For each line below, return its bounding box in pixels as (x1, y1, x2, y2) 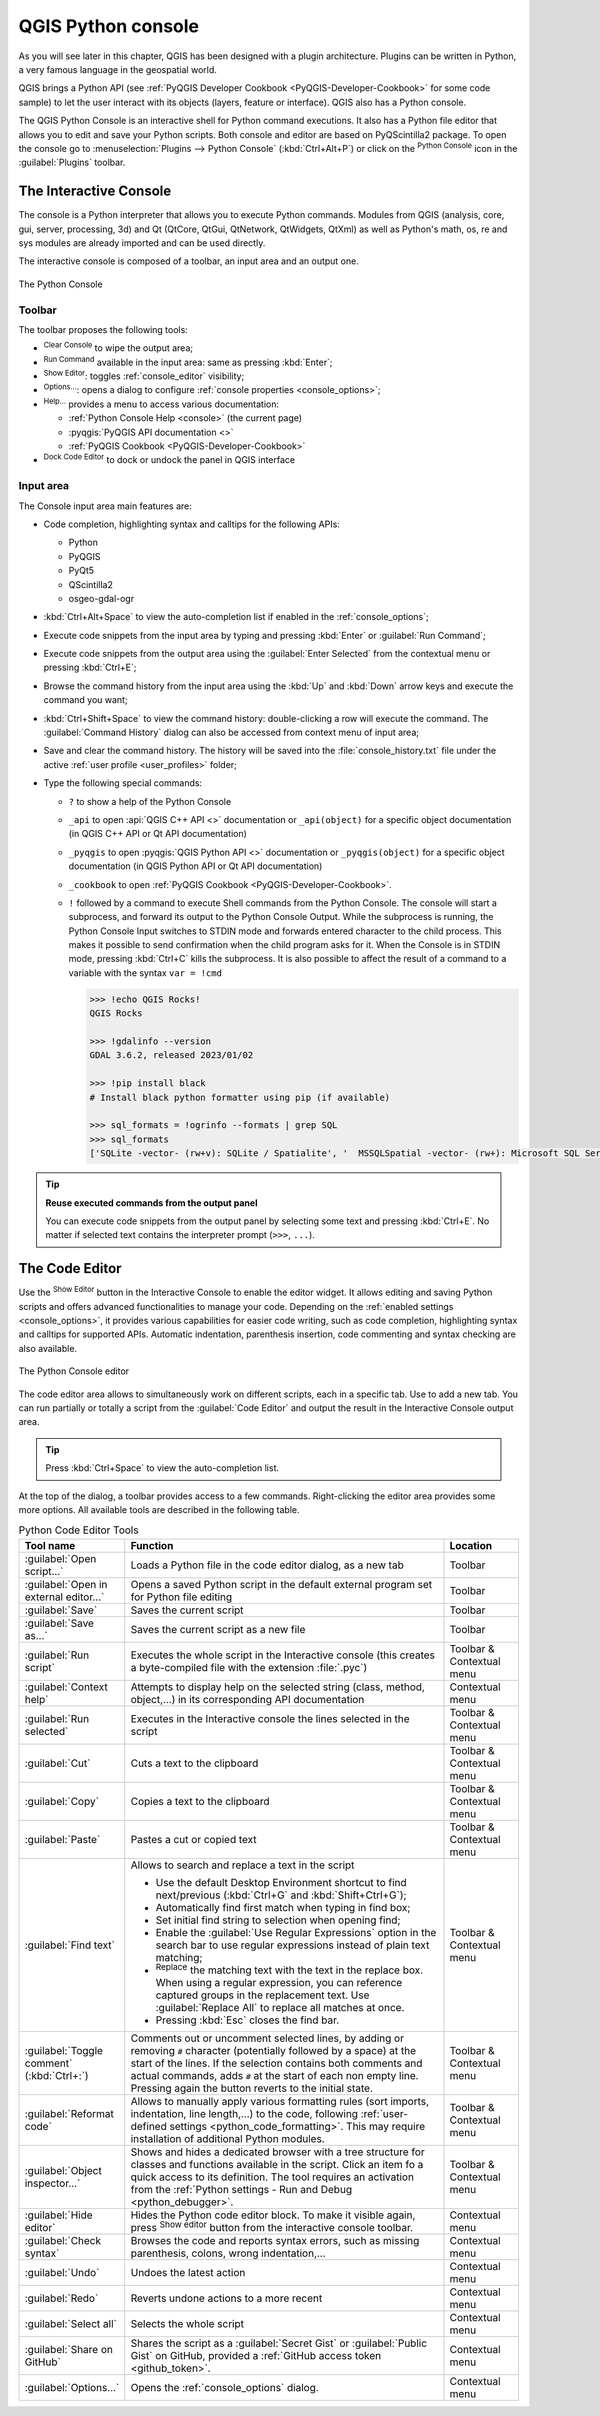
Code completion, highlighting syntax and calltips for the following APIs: (43, 518, 340, 530)
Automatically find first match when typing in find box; (155, 1900, 411, 1914)
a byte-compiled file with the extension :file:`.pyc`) (130, 1660, 368, 1674)
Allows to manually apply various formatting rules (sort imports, (130, 2095, 430, 2108)
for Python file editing (130, 1590, 233, 1604)
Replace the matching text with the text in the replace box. (155, 1961, 424, 1977)
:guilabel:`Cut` (24, 1756, 91, 1770)
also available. (18, 1342, 78, 1354)
